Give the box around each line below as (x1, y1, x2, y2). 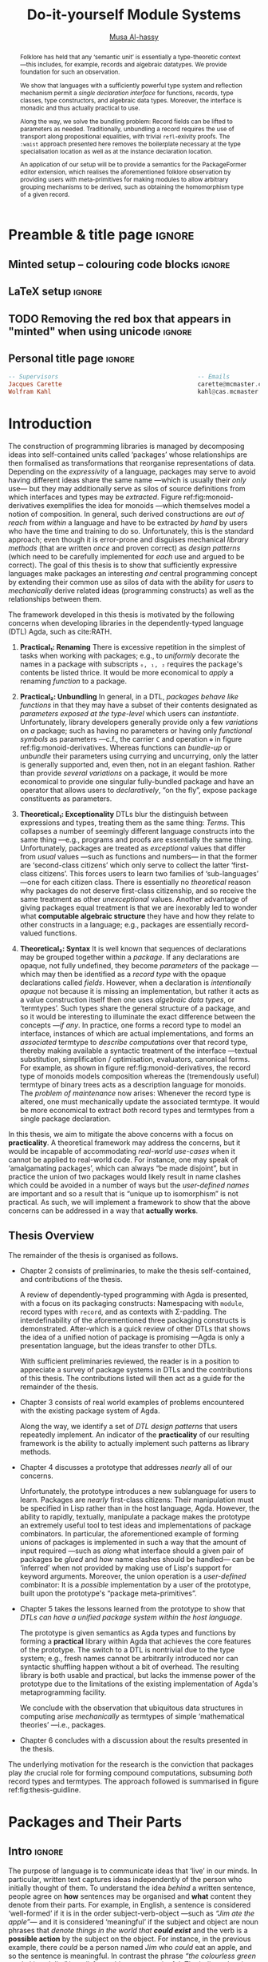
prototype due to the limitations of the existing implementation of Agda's (19, 1679, 258, 1688)
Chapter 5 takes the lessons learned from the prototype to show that (19, 1604, 246, 1613)
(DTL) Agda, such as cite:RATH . (8, 627, 112, 636)
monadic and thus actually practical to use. (19, 103, 140, 112)
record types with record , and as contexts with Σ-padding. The (19, 1307, 227, 1316)
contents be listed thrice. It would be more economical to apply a (19, 667, 234, 677)
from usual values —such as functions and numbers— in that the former (19, 851, 258, 861)
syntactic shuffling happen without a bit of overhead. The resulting (19, 1662, 239, 1672)
